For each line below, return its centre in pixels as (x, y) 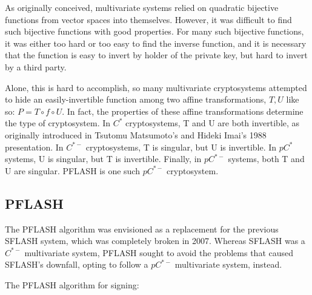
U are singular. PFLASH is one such (72, 170)
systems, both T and (266, 159)
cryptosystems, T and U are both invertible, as (213, 123)
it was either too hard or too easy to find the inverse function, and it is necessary (156, 43)
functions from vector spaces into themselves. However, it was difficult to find (148, 19)
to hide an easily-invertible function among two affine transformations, (136, 99)
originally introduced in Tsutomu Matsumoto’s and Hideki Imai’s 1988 (136, 134)
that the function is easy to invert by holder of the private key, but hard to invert (156, 55)
